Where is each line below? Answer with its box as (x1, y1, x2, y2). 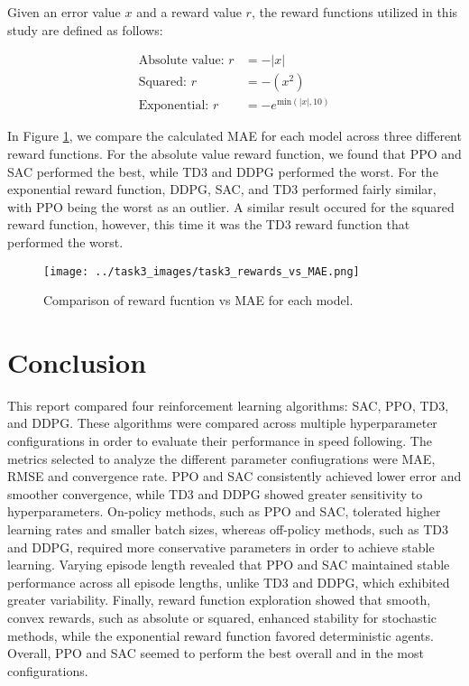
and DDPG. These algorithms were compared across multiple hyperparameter (7, 413, 437, 432)
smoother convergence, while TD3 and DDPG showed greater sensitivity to (7, 484, 423, 503)
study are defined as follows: (7, 20, 163, 39)
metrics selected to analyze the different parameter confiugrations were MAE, (7, 449, 436, 468)
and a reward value (136, 3, 242, 21)
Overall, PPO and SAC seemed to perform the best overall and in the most (7, 644, 424, 663)
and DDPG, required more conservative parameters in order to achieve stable (7, 537, 435, 556)
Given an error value (7, 3, 121, 21)
